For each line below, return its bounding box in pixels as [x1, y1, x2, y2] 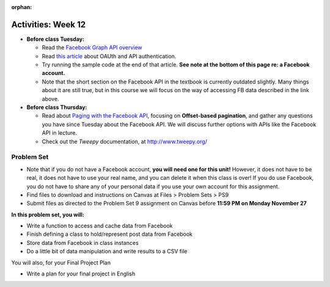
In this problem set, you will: [11, 211, 85, 218]
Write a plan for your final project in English [26, 270, 136, 277]
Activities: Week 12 [11, 19, 86, 30]
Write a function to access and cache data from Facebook [26, 222, 173, 230]
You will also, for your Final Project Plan [11, 259, 111, 266]
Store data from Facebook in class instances [26, 239, 139, 246]
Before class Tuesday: [26, 35, 85, 43]
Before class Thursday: [26, 104, 87, 111]
